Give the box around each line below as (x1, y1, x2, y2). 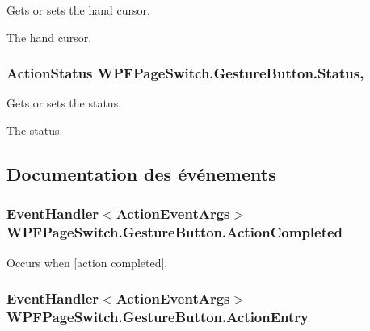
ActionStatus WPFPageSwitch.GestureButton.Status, (6, 63, 364, 83)
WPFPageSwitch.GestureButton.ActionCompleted (6, 222, 343, 242)
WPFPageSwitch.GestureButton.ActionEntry (6, 306, 309, 326)
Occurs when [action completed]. (6, 253, 168, 270)
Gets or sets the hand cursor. (6, 2, 150, 18)
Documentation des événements (6, 161, 276, 186)
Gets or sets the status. (6, 94, 122, 111)
